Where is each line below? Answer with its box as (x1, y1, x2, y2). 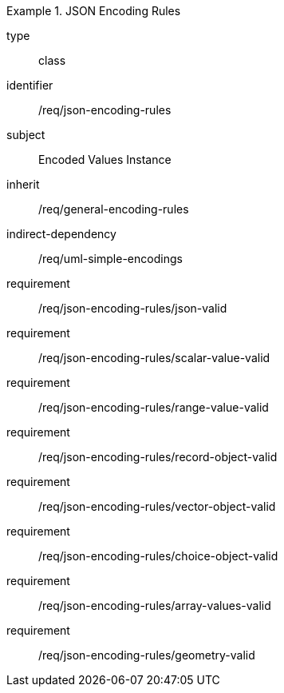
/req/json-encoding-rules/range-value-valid (38, 400, 269, 414)
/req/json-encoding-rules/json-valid (38, 301, 227, 315)
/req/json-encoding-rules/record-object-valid (38, 450, 278, 464)
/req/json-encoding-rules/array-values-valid (38, 599, 271, 612)
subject (6, 128, 45, 141)
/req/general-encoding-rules (38, 202, 189, 216)
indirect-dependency (6, 227, 116, 241)
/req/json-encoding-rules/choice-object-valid (38, 549, 278, 563)
